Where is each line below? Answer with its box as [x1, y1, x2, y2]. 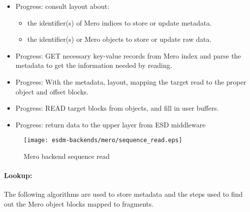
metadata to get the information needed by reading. [15, 60, 172, 70]
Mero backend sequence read [24, 151, 110, 161]
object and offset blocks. [15, 86, 89, 96]
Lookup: [4, 170, 32, 181]
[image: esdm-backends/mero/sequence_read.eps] [24, 137, 183, 144]
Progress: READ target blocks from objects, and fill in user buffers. [15, 103, 219, 113]
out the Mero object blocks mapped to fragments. [4, 198, 154, 209]
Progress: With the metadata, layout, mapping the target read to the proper [15, 76, 247, 87]
